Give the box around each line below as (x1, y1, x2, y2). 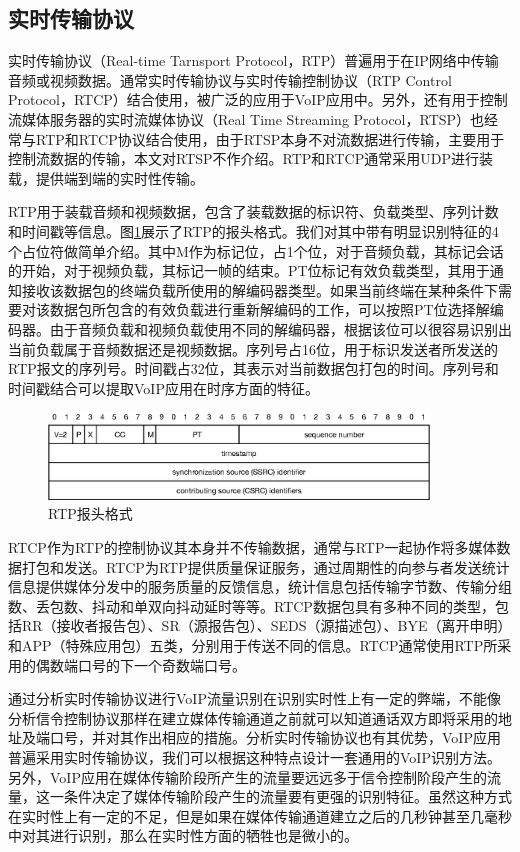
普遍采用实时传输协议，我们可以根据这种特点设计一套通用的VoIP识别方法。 (8, 746, 501, 767)
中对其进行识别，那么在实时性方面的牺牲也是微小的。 (8, 825, 358, 846)
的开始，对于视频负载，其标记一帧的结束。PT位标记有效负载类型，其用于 (8, 260, 490, 281)
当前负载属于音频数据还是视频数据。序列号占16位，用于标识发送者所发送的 (8, 338, 498, 359)
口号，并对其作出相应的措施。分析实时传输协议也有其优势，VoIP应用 (49, 727, 501, 748)
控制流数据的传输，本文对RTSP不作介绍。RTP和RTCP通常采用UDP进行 (8, 148, 479, 169)
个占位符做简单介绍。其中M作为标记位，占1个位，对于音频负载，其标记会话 (8, 240, 504, 261)
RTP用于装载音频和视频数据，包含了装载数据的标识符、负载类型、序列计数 (8, 201, 499, 222)
